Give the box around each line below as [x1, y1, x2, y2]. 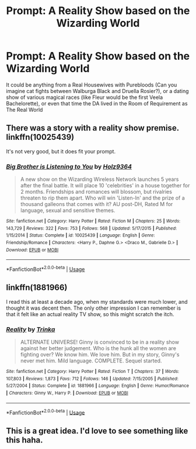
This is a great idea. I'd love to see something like [6, 426, 188, 436]
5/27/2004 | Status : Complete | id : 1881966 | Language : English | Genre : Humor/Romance [6, 383, 190, 389]
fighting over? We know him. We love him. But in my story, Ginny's [20, 351, 180, 358]
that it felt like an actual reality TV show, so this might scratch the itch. [6, 310, 174, 317]
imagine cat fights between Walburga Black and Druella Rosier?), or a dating [6, 87, 189, 94]
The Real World [6, 106, 43, 113]
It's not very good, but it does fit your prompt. [6, 148, 116, 155]
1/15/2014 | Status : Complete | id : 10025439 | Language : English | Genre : [6, 232, 155, 238]
